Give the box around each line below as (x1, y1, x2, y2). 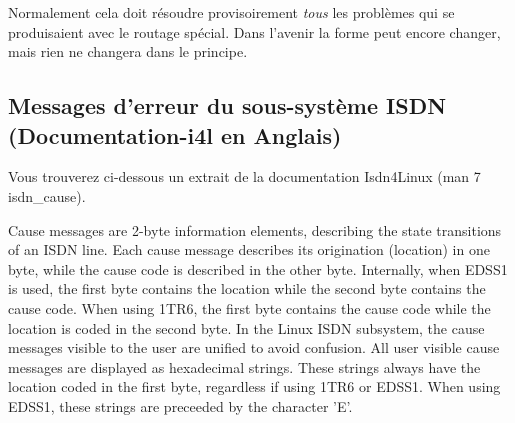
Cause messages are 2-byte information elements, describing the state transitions (8, 219, 502, 240)
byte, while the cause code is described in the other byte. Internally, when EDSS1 (8, 258, 508, 279)
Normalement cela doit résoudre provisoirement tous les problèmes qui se (8, 2, 455, 22)
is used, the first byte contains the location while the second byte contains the (8, 278, 486, 299)
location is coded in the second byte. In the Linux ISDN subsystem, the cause (8, 317, 485, 338)
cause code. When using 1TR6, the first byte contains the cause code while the (8, 297, 491, 318)
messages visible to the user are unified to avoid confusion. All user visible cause (8, 337, 500, 358)
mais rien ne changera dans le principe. (8, 41, 248, 62)
